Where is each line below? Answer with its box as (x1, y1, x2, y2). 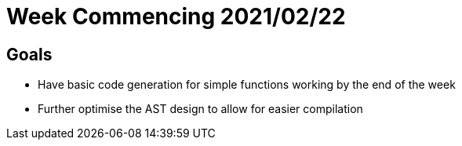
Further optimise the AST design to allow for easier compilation (38, 102, 363, 116)
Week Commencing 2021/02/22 (6, 3, 346, 30)
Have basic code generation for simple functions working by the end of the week (38, 78, 456, 92)
